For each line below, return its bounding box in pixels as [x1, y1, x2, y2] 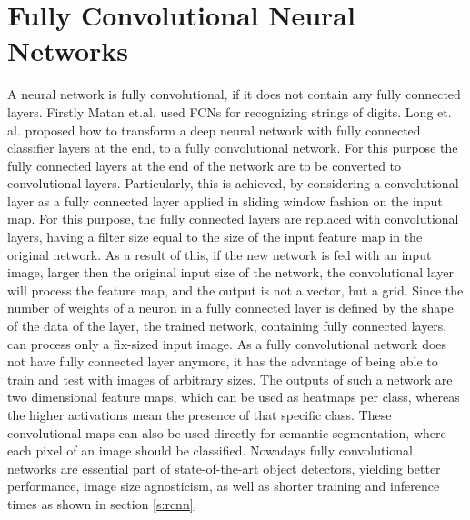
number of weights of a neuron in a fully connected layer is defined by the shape [7, 298, 454, 317]
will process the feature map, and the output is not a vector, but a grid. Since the [7, 280, 464, 299]
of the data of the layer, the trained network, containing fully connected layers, [7, 316, 447, 335]
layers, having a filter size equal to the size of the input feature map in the [7, 227, 423, 246]
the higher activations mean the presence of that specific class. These [7, 405, 392, 424]
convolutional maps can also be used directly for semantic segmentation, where [7, 423, 446, 442]
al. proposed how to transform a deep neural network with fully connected [7, 120, 421, 139]
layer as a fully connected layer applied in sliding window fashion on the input [7, 191, 443, 210]
